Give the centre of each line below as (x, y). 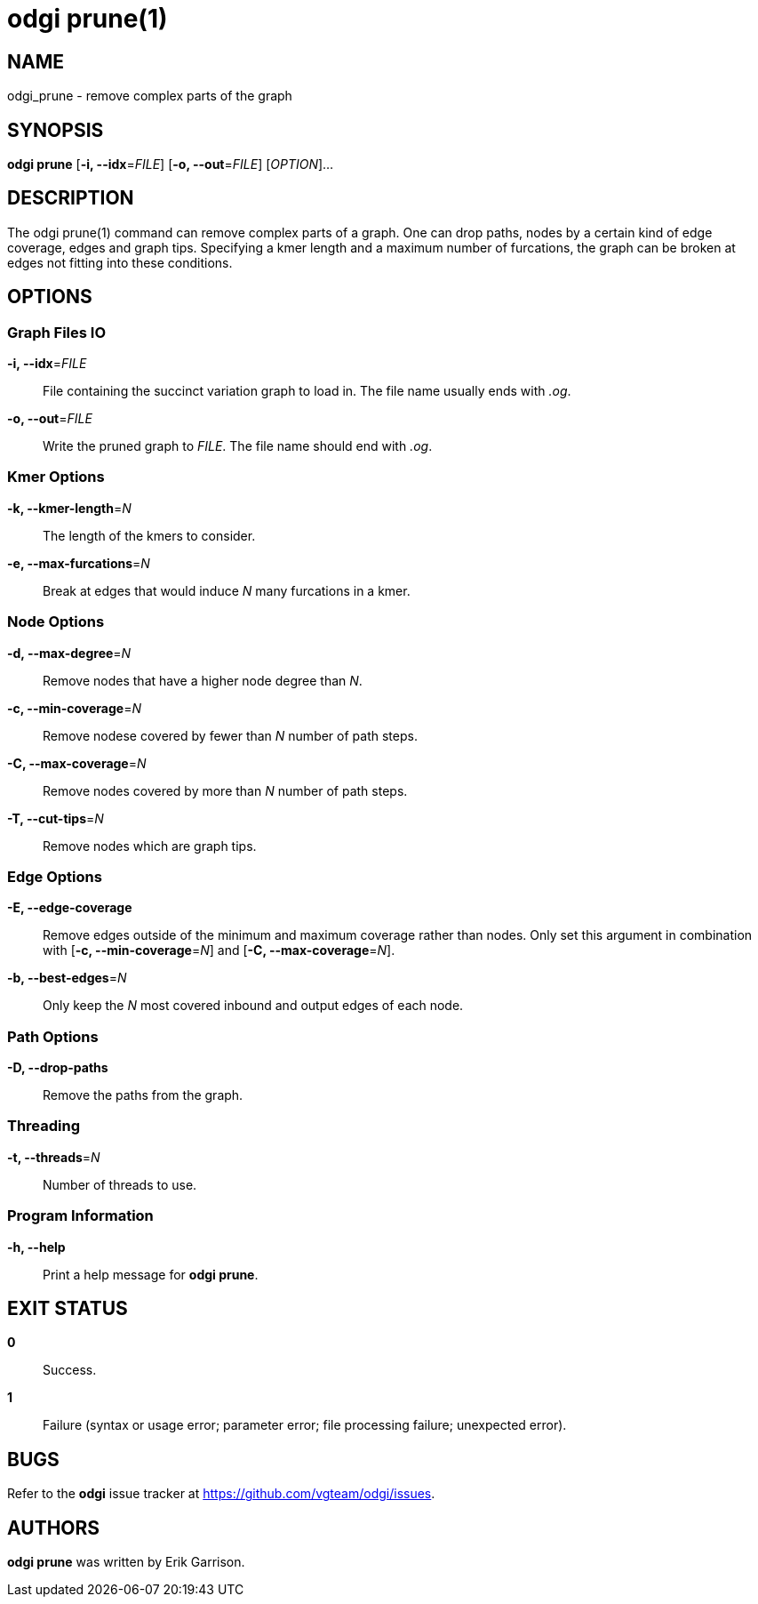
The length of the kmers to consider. (149, 535)
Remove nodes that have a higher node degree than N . (203, 680)
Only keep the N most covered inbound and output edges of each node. (253, 1006)
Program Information (80, 1216)
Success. (70, 1370)
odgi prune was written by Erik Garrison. (126, 1562)
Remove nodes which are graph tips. (150, 846)
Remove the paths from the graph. (143, 1095)
